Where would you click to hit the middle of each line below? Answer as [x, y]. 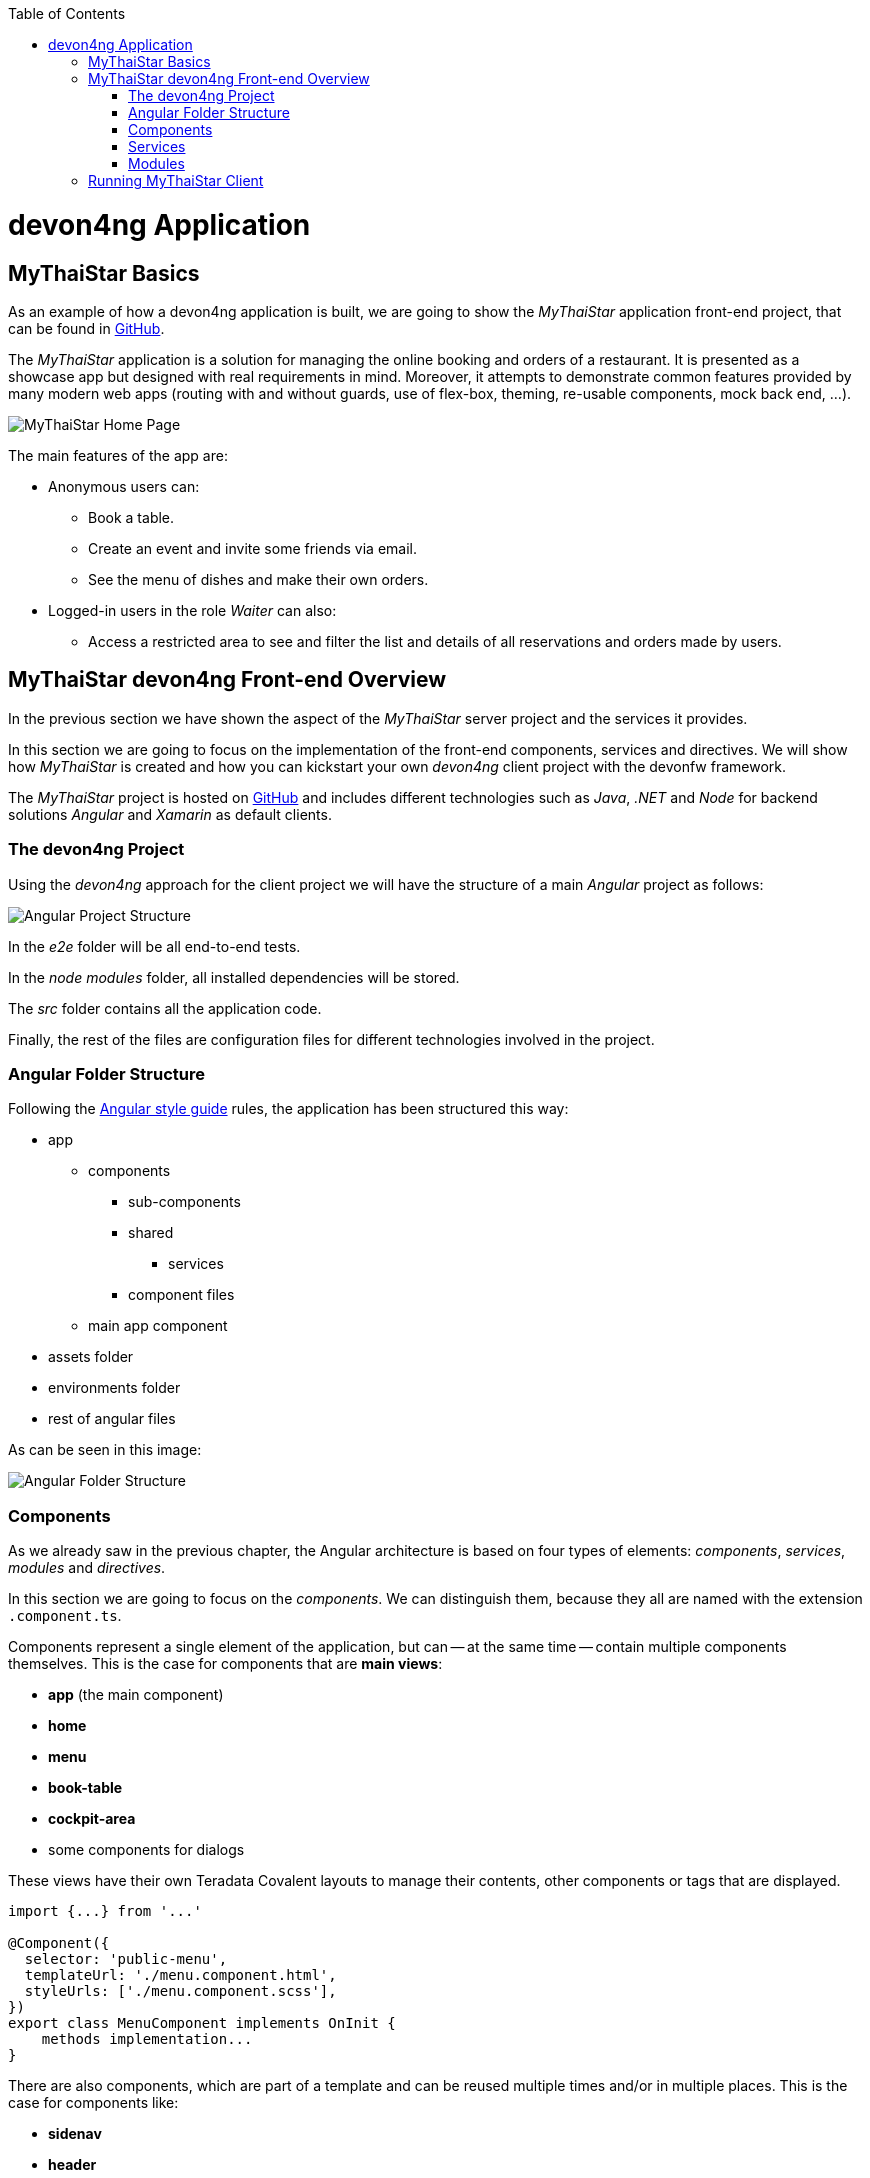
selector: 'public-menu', [126, 1959]
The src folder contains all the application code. [165, 1008]
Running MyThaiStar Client [176, 180]
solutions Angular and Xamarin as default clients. [170, 814]
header [72, 2165]
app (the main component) [136, 1695]
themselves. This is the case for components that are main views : [225, 1664]
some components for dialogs [146, 1850]
